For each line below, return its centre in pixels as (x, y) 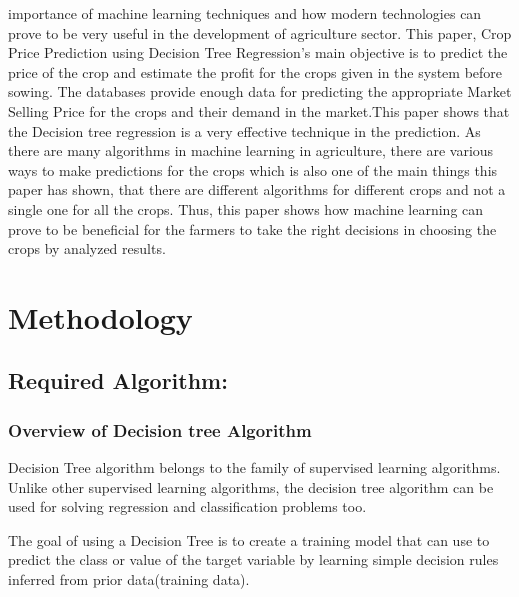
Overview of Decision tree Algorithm (160, 429)
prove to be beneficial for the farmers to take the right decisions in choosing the (252, 228)
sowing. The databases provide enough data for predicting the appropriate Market (260, 91)
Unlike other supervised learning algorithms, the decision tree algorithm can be (251, 486)
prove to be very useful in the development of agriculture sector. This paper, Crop (260, 32)
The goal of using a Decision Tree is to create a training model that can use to (249, 539)
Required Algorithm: (118, 380)
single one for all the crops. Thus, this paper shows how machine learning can (246, 208)
